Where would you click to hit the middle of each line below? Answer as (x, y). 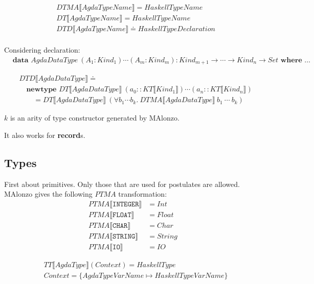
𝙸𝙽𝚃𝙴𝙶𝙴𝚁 (126, 204)
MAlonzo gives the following (48, 194)
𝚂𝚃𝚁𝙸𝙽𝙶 (124, 236)
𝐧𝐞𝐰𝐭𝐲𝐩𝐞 (41, 90)
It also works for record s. (45, 135)
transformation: (143, 194)
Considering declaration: (42, 50)
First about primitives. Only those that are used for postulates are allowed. (122, 184)
